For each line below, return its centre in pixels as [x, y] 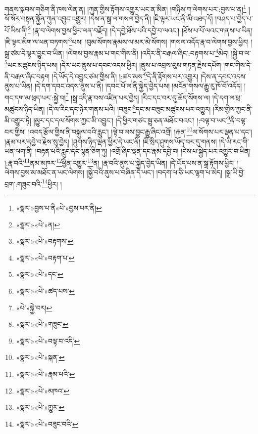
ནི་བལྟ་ [238, 120]
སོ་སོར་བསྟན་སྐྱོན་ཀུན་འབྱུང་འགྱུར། [46, 19]
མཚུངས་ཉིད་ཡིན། [25, 108]
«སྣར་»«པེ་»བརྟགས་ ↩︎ [45, 241]
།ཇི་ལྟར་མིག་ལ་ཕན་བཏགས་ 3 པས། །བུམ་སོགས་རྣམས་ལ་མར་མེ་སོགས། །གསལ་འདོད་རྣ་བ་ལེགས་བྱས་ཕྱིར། [127, 41]
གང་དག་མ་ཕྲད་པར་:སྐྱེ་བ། [35, 97]
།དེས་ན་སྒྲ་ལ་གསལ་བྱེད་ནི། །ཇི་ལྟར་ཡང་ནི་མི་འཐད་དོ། [151, 19]
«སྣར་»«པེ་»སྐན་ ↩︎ [40, 357]
